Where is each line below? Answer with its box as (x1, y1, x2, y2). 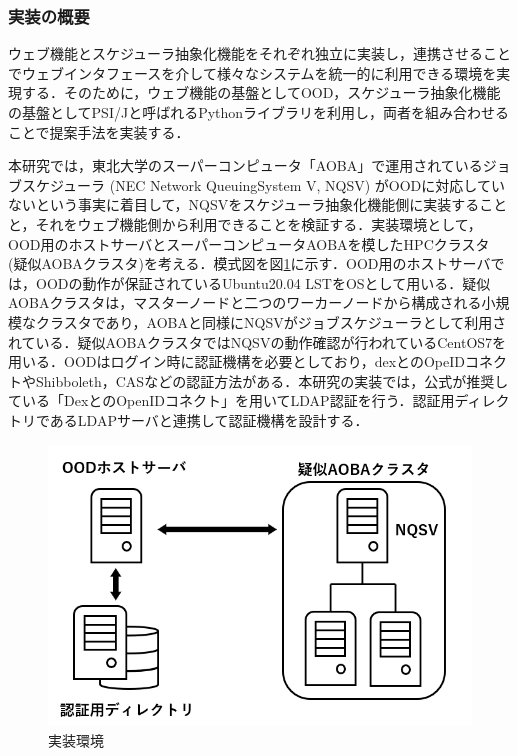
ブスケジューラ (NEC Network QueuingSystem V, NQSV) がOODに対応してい (8, 174, 505, 195)
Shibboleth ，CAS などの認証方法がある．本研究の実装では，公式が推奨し (35, 370, 509, 391)
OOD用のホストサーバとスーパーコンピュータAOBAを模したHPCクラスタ (8, 233, 490, 254)
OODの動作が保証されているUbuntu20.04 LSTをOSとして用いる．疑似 (35, 272, 491, 293)
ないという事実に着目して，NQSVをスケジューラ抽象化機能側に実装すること (8, 194, 508, 215)
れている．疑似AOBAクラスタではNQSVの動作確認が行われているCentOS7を (8, 331, 507, 352)
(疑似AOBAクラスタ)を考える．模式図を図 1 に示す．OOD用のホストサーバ (8, 253, 491, 274)
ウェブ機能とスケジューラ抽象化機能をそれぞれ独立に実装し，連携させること (8, 43, 512, 64)
